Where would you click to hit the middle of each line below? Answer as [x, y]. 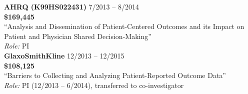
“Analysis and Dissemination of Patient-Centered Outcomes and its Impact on [124, 26]
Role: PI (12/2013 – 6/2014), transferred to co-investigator [94, 85]
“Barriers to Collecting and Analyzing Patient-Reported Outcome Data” [115, 75]
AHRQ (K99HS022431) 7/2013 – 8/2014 [71, 6]
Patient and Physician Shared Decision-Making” [78, 36]
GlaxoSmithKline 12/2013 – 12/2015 [64, 55]
